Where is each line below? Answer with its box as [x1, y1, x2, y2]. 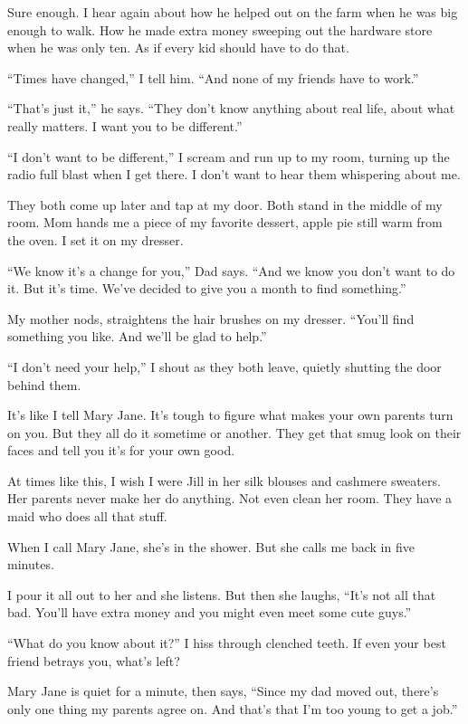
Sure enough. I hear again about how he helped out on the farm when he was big [7, 3, 458, 21]
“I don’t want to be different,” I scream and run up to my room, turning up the [7, 147, 450, 166]
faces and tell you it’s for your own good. [7, 441, 235, 460]
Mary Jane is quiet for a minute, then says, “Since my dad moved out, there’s [7, 681, 439, 700]
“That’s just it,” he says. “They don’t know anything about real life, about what [7, 99, 455, 118]
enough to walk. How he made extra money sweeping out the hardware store [7, 20, 433, 39]
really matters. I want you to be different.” [7, 116, 243, 135]
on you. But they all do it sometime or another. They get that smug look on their [7, 423, 462, 442]
